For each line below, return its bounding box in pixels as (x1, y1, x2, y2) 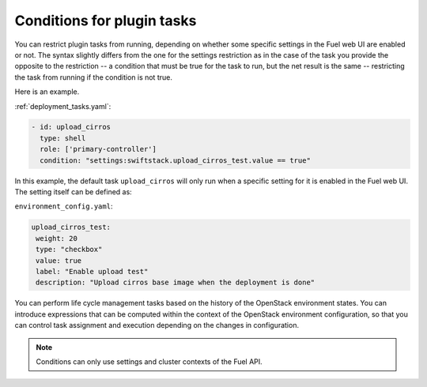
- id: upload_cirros (31, 122, 111, 132)
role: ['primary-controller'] (40, 145, 157, 154)
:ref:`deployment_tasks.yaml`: (14, 101, 111, 111)
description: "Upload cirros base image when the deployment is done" (36, 278, 316, 287)
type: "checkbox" (36, 245, 103, 254)
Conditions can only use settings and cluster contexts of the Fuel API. (36, 356, 263, 366)
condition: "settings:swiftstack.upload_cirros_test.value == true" (40, 156, 312, 165)
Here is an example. (14, 87, 80, 96)
